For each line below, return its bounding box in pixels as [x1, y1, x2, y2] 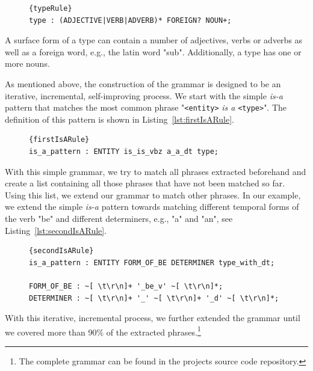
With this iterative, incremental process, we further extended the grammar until [5, 311, 300, 324]
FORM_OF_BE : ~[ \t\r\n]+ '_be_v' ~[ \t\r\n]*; [29, 281, 223, 290]
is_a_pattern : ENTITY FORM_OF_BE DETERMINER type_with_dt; [29, 258, 275, 267]
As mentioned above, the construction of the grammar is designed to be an [5, 77, 281, 90]
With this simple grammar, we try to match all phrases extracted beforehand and [5, 165, 306, 177]
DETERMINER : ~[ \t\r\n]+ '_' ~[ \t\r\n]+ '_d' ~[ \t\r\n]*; [29, 293, 279, 302]
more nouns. [5, 57, 50, 70]
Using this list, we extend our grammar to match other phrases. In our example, [5, 188, 301, 201]
